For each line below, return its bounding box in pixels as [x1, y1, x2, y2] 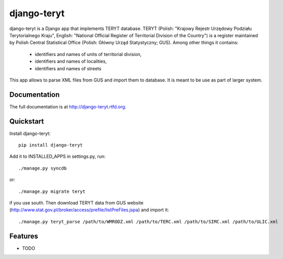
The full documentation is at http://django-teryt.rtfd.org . [9, 103, 127, 109]
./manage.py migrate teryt [18, 188, 86, 194]
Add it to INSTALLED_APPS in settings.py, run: [9, 153, 106, 160]
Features [9, 232, 38, 240]
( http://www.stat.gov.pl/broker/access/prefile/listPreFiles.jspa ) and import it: [9, 207, 169, 213]
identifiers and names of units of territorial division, [35, 51, 142, 57]
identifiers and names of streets [35, 65, 102, 71]
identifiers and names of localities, [35, 59, 107, 65]
